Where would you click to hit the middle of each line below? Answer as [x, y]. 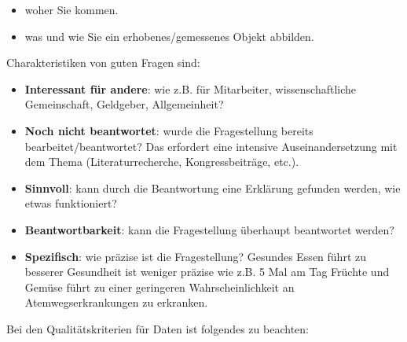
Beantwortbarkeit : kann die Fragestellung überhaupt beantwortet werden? [209, 229]
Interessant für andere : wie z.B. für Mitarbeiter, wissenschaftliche [191, 88]
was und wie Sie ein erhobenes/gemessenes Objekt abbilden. [169, 36]
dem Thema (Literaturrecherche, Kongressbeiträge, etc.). [162, 162]
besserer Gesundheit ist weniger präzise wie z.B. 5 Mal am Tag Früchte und [207, 272]
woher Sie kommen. [71, 9]
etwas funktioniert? [71, 203]
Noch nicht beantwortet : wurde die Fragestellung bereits [169, 130]
